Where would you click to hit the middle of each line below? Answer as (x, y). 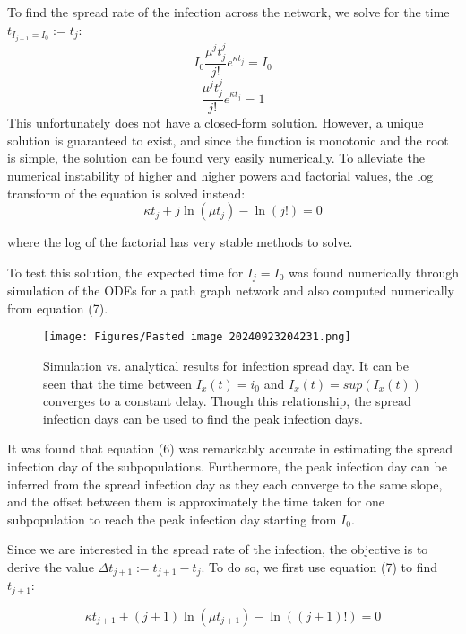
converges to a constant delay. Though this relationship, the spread (227, 401)
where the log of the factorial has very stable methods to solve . (180, 242)
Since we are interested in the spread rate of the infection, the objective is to (218, 549)
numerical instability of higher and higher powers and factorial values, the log (220, 175)
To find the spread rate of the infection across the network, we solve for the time (229, 12)
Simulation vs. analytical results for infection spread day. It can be (226, 366)
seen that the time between (118, 383)
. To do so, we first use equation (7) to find (319, 567)
